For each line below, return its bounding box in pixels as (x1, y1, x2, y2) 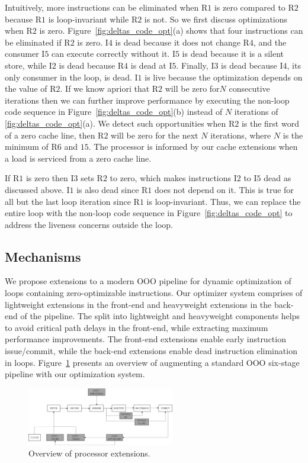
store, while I (5, 59, 52, 71)
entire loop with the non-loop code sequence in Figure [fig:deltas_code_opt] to (5, 207, 293, 219)
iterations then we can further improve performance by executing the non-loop (5, 94, 290, 106)
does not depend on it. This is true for (155, 183, 294, 195)
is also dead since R (76, 183, 148, 195)
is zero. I (77, 36, 108, 48)
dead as (264, 172, 291, 184)
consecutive (229, 82, 270, 95)
